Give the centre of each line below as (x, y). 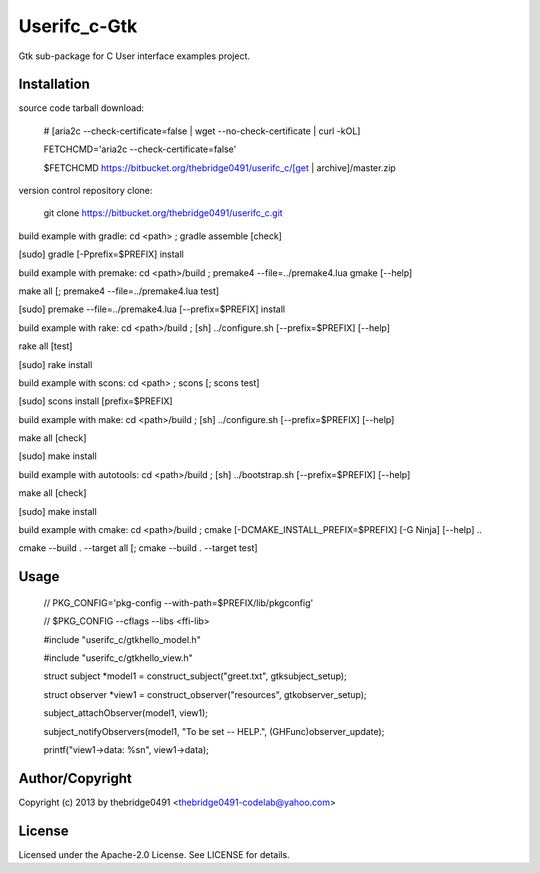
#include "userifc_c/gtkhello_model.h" (122, 639)
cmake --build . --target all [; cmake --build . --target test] (138, 548)
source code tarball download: (81, 108)
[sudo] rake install (55, 364)
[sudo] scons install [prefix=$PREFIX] (96, 401)
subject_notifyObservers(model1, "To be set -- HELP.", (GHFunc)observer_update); (214, 731)
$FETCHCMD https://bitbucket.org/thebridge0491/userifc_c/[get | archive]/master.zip (220, 167)
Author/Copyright (75, 778)
